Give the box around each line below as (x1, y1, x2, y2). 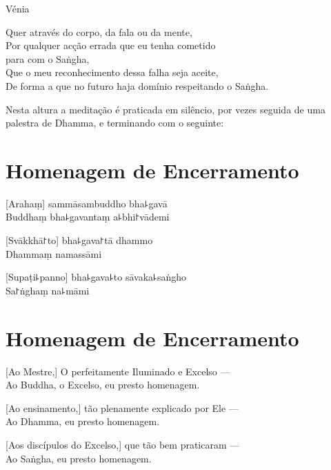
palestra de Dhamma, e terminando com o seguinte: (6, 115, 224, 130)
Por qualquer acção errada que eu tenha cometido (6, 38, 216, 53)
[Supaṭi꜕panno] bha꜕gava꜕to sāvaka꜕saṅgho (6, 270, 186, 284)
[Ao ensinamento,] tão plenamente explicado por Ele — (6, 400, 239, 415)
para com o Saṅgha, (6, 51, 90, 66)
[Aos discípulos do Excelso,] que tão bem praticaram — (6, 437, 240, 451)
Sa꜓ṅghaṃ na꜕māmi (6, 283, 90, 297)
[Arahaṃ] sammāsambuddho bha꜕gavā (6, 196, 168, 210)
